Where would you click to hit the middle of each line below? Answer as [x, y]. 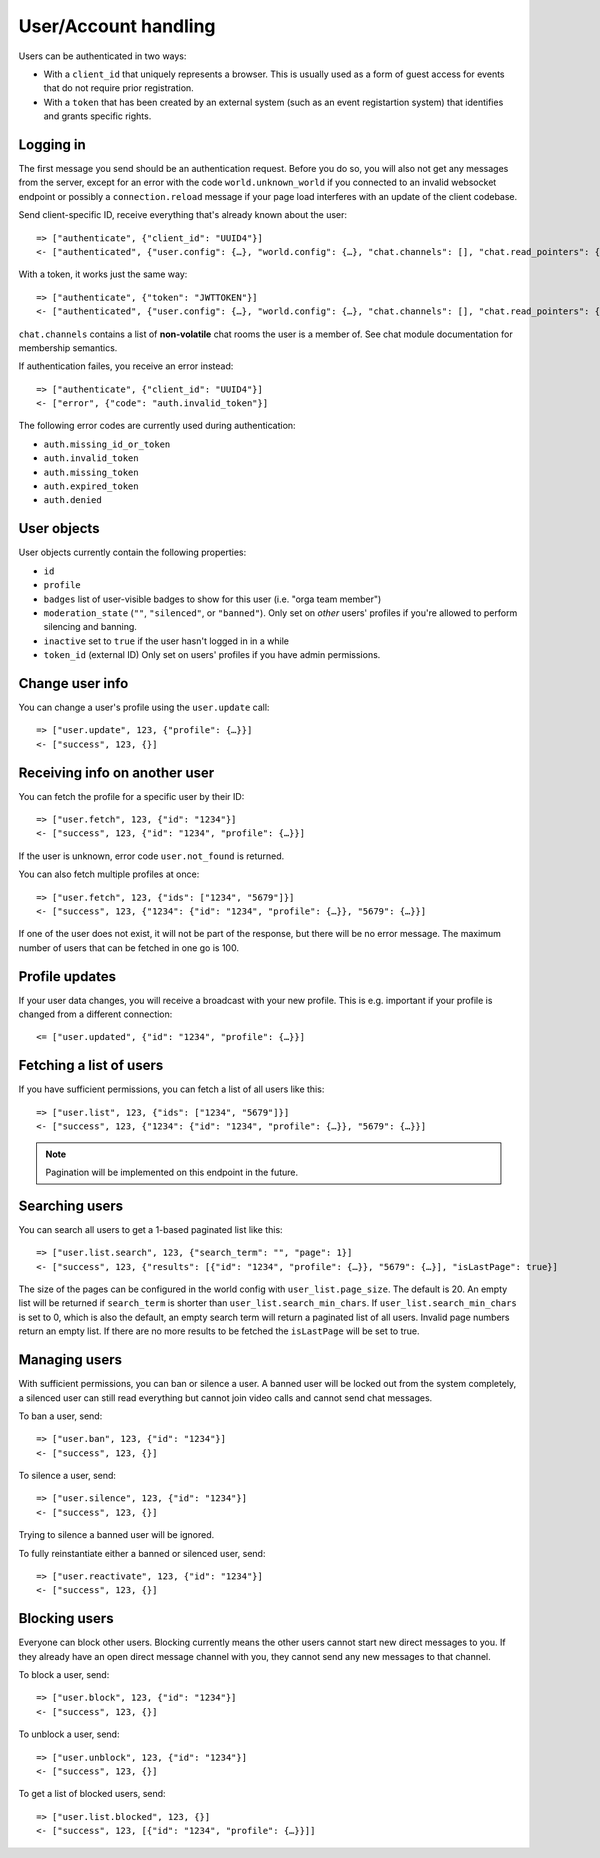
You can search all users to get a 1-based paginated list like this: [151, 1229]
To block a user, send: [64, 1675]
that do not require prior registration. [118, 88]
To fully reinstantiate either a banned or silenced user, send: [142, 1553]
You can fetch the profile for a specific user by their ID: [131, 796]
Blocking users [66, 1618]
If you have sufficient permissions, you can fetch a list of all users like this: [171, 1089]
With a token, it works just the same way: [103, 274]
